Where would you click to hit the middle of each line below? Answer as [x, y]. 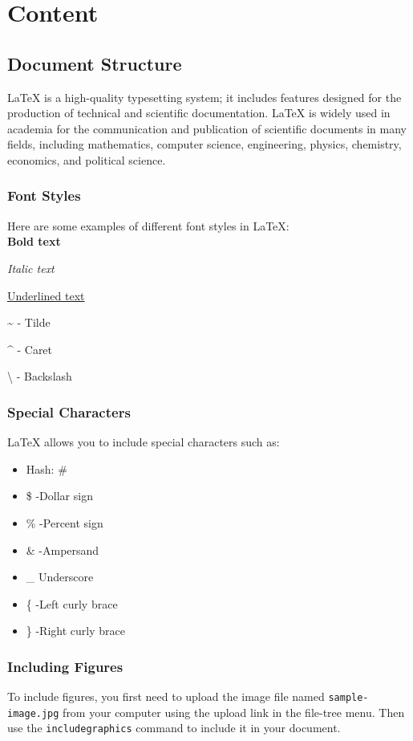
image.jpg [33, 713]
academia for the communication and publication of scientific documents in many [207, 128]
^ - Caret [30, 349]
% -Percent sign [65, 522]
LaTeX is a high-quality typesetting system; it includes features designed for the [204, 97]
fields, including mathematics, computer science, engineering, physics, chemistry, [204, 144]
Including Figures [65, 666]
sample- [348, 698]
